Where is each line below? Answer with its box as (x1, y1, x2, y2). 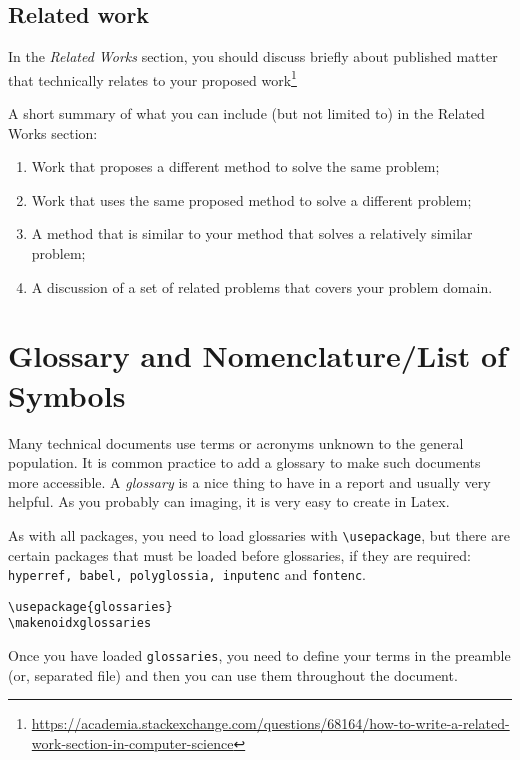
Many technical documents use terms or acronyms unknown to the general (8, 432, 464, 453)
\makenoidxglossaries (8, 616, 152, 631)
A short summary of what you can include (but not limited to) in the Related (8, 103, 485, 124)
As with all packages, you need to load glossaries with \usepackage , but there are (8, 524, 510, 545)
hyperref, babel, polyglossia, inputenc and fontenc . (8, 564, 366, 585)
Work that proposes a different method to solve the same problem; (31, 156, 440, 177)
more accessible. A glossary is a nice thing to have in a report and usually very (8, 471, 491, 492)
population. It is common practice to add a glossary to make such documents (8, 452, 481, 473)
